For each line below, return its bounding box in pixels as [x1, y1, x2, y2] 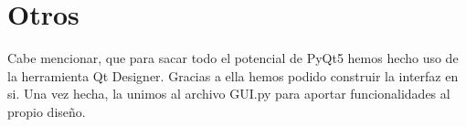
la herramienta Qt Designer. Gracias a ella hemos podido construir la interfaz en [7, 66, 459, 85]
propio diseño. [7, 101, 86, 121]
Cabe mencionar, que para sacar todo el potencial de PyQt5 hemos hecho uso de [7, 48, 459, 68]
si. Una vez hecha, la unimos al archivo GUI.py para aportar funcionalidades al [7, 84, 450, 103]
